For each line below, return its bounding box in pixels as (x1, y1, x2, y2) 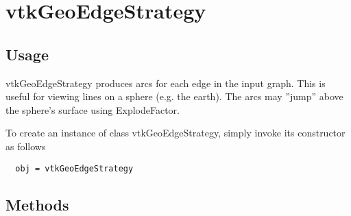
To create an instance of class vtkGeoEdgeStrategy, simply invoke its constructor (5, 125, 346, 140)
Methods (5, 193, 69, 215)
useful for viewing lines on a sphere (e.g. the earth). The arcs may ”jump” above (5, 89, 343, 104)
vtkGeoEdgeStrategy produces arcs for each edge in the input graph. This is (5, 75, 326, 90)
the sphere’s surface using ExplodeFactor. (5, 102, 180, 117)
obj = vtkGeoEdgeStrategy (15, 163, 134, 173)
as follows (5, 139, 46, 153)
